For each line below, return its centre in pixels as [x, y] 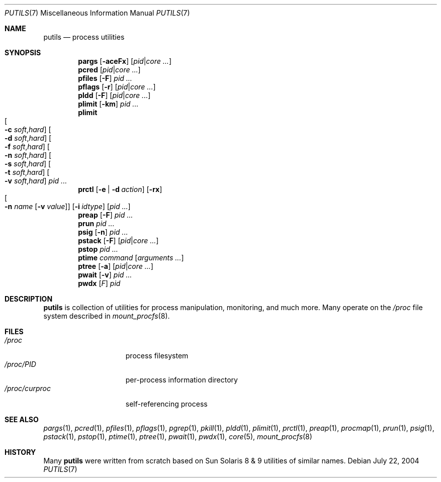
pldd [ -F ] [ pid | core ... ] [114, 95]
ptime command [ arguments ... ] [131, 258]
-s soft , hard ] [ [28, 164]
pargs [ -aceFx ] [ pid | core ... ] [125, 61]
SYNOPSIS [23, 53]
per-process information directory [182, 380]
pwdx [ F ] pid [99, 283]
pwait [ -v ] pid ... [105, 275]
